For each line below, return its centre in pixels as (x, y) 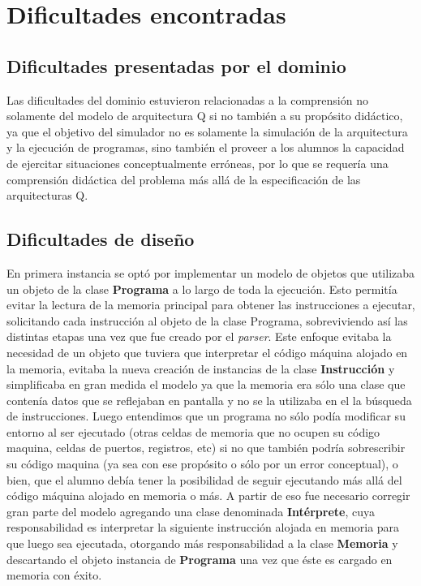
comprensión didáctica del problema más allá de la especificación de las (184, 179)
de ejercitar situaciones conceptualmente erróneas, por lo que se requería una (198, 163)
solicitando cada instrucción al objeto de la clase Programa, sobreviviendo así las (207, 320)
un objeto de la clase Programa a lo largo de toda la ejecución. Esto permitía (202, 289)
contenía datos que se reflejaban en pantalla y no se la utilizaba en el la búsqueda (209, 400)
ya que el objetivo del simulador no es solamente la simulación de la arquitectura (207, 131)
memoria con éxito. (54, 575)
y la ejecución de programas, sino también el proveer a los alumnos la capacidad (206, 147)
